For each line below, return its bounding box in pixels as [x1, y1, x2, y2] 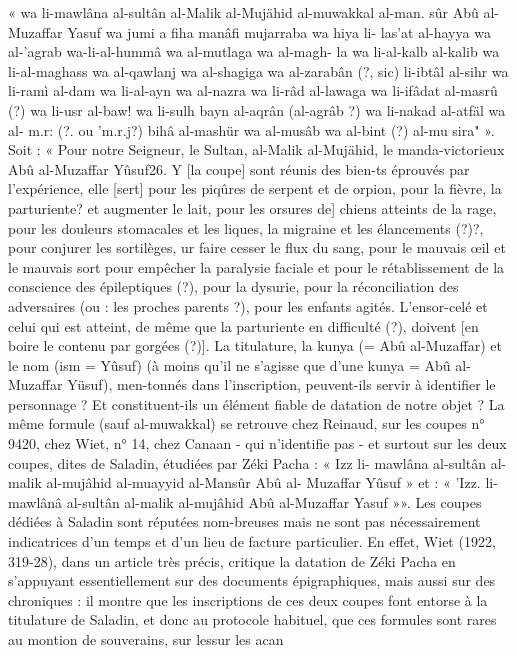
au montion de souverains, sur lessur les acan [8, 629, 284, 649]
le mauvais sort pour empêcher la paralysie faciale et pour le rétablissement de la [8, 256, 505, 277]
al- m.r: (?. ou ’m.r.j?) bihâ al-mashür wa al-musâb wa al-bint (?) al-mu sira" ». [8, 119, 495, 140]
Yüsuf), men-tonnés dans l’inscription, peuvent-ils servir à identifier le [67, 374, 496, 395]
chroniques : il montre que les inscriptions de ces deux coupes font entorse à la [8, 589, 488, 610]
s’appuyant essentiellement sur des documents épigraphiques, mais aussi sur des [8, 570, 496, 591]
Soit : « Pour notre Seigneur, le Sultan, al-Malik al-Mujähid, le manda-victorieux [8, 139, 505, 160]
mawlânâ [8, 491, 63, 512]
